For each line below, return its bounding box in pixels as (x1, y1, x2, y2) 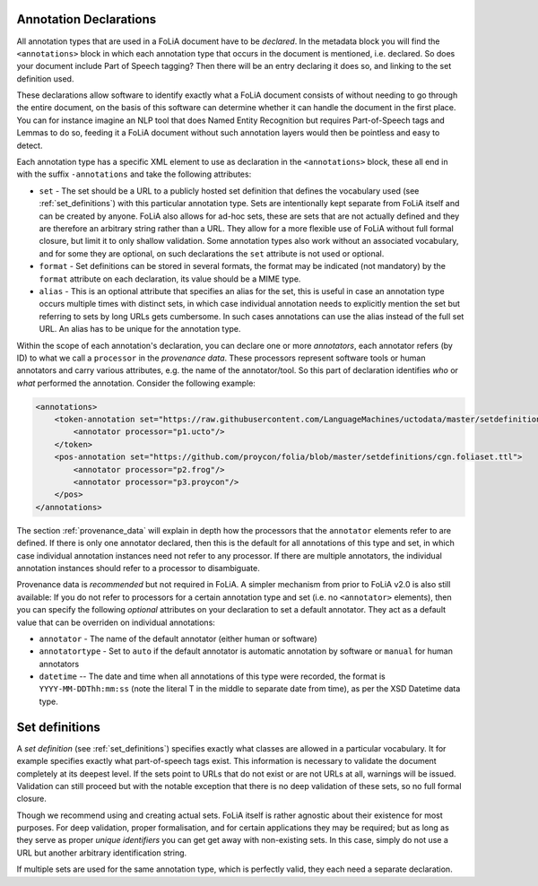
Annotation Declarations (16, 12, 157, 27)
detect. (16, 140, 43, 151)
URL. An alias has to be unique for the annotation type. (39, 324, 241, 334)
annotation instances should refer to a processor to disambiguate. (16, 562, 260, 573)
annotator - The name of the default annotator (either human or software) (39, 633, 317, 644)
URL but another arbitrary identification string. (16, 847, 187, 858)
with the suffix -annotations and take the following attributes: (16, 169, 252, 179)
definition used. (16, 73, 74, 84)
